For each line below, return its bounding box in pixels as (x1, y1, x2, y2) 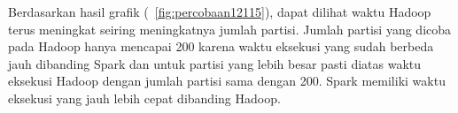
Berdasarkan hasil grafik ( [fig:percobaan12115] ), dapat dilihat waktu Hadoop (8, 3, 431, 20)
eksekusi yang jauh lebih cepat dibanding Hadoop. (8, 88, 281, 107)
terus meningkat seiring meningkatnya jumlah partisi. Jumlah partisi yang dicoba (8, 19, 452, 38)
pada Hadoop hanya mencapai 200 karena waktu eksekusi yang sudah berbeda (8, 37, 434, 56)
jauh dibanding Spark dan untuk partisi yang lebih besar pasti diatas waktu (8, 54, 422, 72)
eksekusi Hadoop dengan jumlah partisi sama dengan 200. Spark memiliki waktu (8, 72, 446, 90)
